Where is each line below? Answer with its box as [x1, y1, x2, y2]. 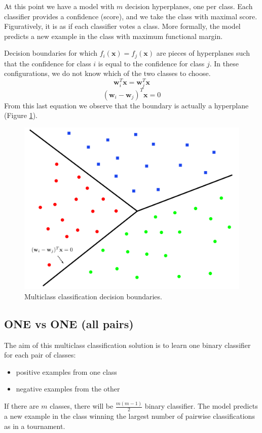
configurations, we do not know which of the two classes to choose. [4, 68, 211, 78]
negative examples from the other [16, 383, 120, 394]
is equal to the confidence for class [98, 58, 205, 68]
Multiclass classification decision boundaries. [24, 291, 162, 301]
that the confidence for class [4, 58, 91, 68]
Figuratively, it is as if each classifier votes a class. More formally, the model [4, 21, 241, 31]
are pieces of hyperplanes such [156, 48, 250, 58]
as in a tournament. [4, 420, 65, 431]
